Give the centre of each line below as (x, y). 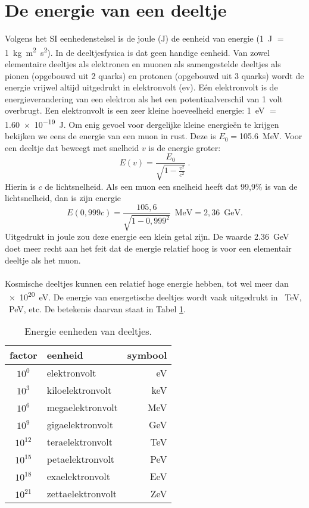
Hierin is (20, 186)
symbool (147, 355)
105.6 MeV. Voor (271, 136)
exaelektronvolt (78, 476)
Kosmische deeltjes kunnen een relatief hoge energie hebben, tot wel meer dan (147, 283)
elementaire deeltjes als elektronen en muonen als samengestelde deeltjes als (143, 63)
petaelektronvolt (81, 459)
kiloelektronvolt (79, 390)
